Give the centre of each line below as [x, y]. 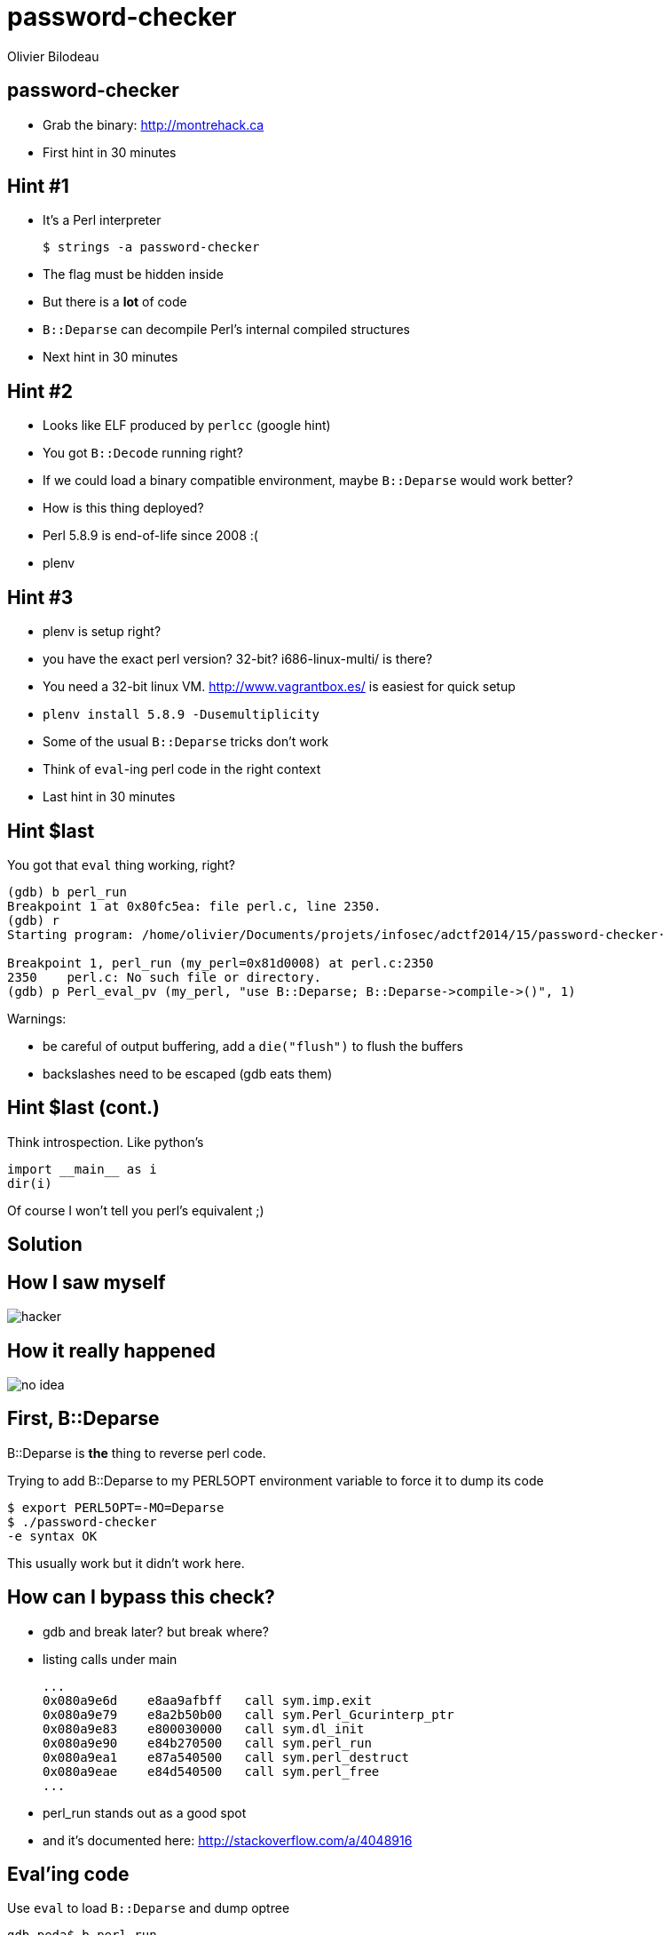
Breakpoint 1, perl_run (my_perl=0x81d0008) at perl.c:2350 [221, 963]
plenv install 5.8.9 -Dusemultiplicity [181, 715]
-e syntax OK [52, 1536]
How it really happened [111, 1350]
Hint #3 [40, 597]
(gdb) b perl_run [67, 892]
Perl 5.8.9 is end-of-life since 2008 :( [150, 536]
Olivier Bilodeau [53, 56]
